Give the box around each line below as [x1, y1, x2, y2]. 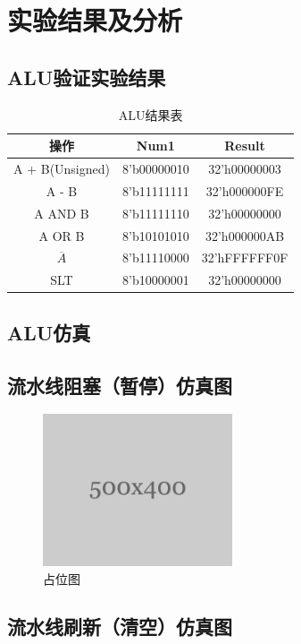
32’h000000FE [205, 181, 284, 200]
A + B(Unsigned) [13, 159, 110, 178]
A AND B [34, 203, 89, 222]
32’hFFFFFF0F [201, 248, 288, 267]
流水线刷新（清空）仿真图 [7, 613, 232, 640]
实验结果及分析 [7, 2, 183, 39]
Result [224, 136, 265, 155]
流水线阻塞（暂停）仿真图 [7, 371, 232, 399]
